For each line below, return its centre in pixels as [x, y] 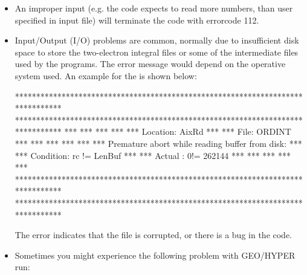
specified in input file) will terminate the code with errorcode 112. [137, 20]
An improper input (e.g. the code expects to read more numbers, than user [154, 8]
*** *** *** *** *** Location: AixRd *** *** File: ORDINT [178, 131]
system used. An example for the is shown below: [106, 75]
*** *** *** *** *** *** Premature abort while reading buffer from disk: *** [158, 143]
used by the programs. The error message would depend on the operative [150, 64]
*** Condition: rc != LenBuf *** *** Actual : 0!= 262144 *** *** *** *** [153, 155]
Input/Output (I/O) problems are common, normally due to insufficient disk [157, 40]
